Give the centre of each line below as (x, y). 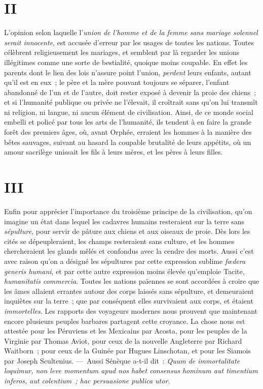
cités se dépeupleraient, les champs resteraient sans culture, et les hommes (119, 241)
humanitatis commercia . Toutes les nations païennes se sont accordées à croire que (132, 281)
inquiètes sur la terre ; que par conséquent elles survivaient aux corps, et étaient (129, 301)
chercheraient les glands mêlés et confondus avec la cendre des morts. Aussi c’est (129, 251)
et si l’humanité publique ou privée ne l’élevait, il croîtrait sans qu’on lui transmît (131, 102)
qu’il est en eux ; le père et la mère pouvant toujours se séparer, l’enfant (117, 82)
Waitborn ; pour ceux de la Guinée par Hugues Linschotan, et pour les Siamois (127, 351)
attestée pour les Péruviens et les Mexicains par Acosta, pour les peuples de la (126, 331)
